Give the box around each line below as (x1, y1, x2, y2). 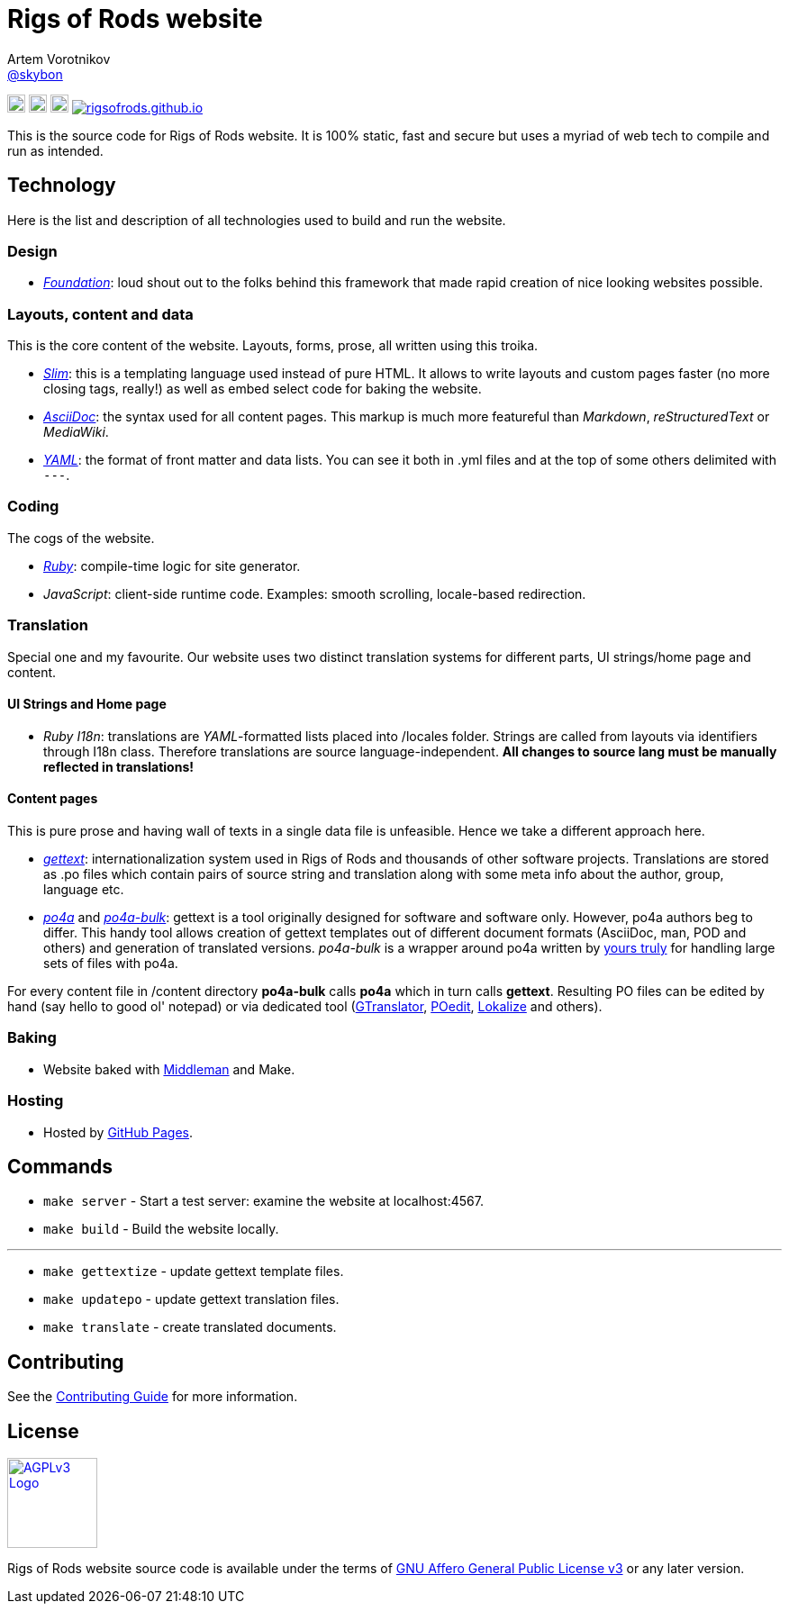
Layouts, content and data (7, 304, 194, 323)
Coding (7, 497, 59, 516)
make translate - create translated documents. (43, 1319, 337, 1335)
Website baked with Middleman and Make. (43, 1061, 295, 1077)
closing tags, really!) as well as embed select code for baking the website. (43, 381, 482, 397)
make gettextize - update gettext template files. (43, 1263, 344, 1280)
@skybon (7, 66, 63, 82)
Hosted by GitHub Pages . (43, 1124, 194, 1140)
